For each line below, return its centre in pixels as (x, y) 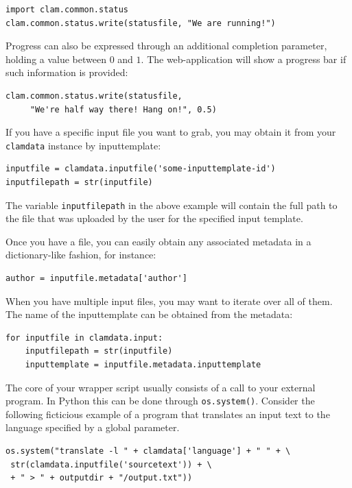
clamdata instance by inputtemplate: (83, 145)
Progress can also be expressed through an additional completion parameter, (166, 46)
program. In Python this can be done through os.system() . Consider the (160, 401)
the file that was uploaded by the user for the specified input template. (154, 218)
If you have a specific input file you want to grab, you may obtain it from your (171, 132)
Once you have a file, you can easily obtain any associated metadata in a (159, 241)
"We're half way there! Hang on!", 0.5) (123, 109)
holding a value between (56, 59)
